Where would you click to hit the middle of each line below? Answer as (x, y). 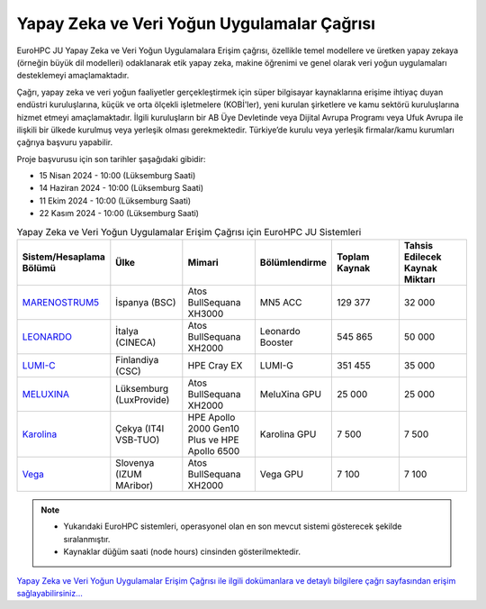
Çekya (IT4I (140, 428)
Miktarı (419, 279)
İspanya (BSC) (146, 302)
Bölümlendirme (293, 263)
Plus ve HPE (213, 440)
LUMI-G (277, 365)
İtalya (127, 331)
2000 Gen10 (214, 428)
